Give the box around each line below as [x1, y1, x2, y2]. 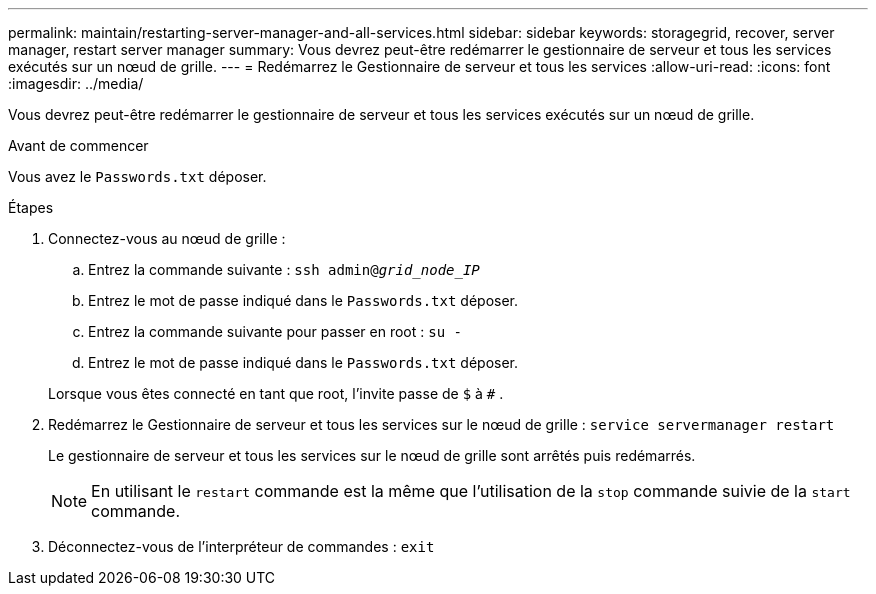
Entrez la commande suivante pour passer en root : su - [88, 323, 462, 340]
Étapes [8, 199, 54, 216]
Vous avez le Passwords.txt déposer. [8, 168, 267, 185]
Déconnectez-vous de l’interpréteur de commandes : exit [48, 538, 435, 555]
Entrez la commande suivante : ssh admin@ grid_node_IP [88, 261, 480, 278]
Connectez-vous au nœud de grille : [48, 230, 286, 247]
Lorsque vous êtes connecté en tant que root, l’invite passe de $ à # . [48, 385, 504, 402]
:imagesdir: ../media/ [8, 75, 144, 92]
